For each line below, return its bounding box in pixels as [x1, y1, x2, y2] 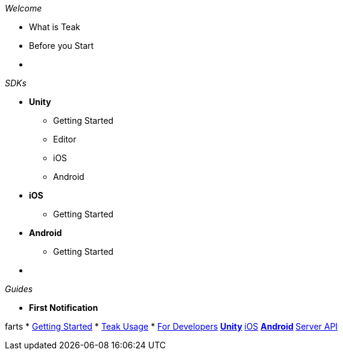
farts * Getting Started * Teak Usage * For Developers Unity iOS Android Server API [5, 321, 338, 331]
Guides [5, 284, 33, 294]
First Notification [29, 302, 98, 313]
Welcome [5, 3, 42, 13]
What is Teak [29, 22, 80, 32]
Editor [53, 134, 77, 144]
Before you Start [29, 40, 94, 51]
